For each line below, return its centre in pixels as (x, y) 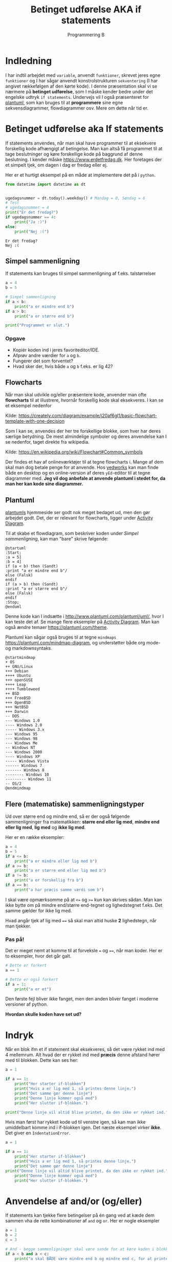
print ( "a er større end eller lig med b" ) (60, 871)
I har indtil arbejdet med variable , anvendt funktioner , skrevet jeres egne (83, 75)
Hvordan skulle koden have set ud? (44, 1014)
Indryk (19, 1035)
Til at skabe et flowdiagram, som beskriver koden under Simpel (72, 533)
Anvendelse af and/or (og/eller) (74, 1201)
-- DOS (12, 716)
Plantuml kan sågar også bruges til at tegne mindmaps (61, 637)
